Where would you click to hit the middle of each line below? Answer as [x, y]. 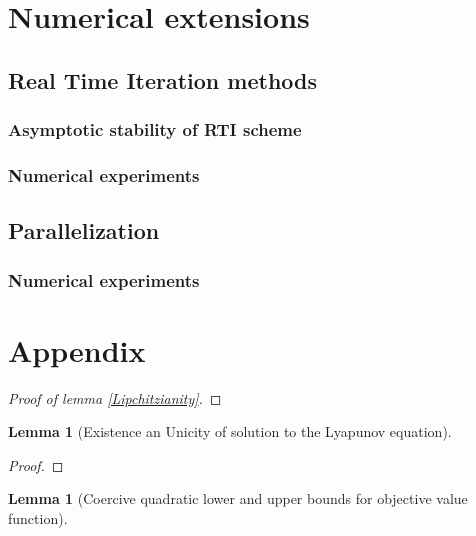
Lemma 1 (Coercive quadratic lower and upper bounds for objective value [238, 498]
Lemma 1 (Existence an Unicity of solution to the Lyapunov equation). [230, 431]
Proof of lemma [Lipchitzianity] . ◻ [115, 397]
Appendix [77, 349]
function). [38, 517]
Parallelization [84, 230]
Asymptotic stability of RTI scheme [155, 129]
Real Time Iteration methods [163, 79]
